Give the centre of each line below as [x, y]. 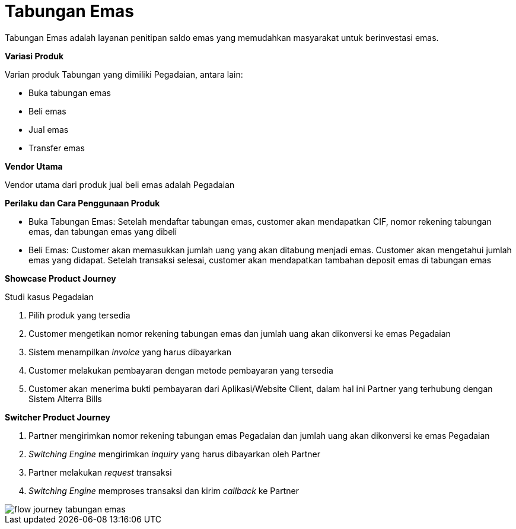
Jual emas [49, 129]
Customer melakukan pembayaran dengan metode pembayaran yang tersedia [181, 370]
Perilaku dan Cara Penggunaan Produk [82, 203]
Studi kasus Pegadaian [49, 297]
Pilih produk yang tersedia [79, 315]
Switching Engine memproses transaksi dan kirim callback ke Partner [164, 490]
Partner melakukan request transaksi [100, 472]
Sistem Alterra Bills [65, 399]
